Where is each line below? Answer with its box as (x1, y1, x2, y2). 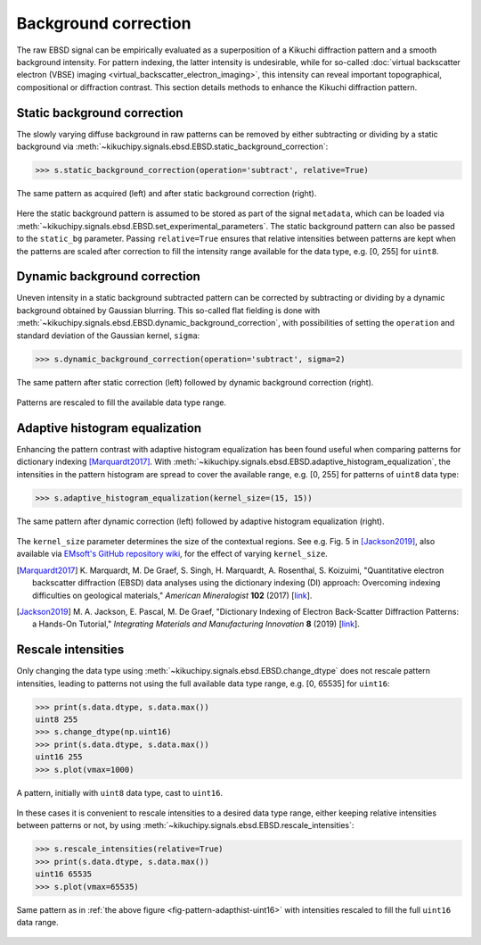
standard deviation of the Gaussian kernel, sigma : (16, 330, 200, 341)
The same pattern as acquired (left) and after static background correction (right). (16, 187, 317, 198)
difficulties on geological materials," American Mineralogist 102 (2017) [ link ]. (32, 590, 313, 601)
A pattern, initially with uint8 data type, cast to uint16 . (16, 787, 223, 798)
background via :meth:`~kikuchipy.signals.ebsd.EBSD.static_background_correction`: (16, 141, 329, 152)
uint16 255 (35, 752, 83, 762)
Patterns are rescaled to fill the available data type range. (16, 397, 227, 408)
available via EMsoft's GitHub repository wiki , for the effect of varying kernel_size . (16, 549, 329, 560)
